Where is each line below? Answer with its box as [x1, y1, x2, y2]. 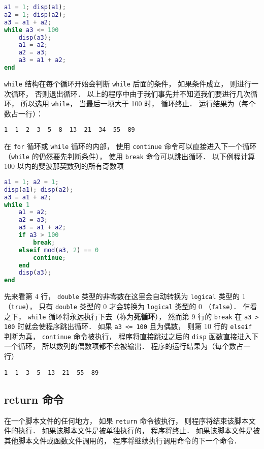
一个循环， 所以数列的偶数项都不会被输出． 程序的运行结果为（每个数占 [4, 341, 244, 351]
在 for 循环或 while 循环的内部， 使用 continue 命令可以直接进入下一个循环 [4, 141, 257, 152]
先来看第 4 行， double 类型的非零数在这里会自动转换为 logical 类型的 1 [4, 291, 246, 302]
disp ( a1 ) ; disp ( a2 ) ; [4, 186, 74, 193]
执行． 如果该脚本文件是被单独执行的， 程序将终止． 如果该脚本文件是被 [18, 425, 260, 436]
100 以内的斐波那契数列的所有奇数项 [4, 161, 124, 171]
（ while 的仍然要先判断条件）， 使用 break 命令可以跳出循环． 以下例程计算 [4, 151, 255, 161]
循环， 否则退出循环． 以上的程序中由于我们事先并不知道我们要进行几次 [11, 88, 251, 99]
